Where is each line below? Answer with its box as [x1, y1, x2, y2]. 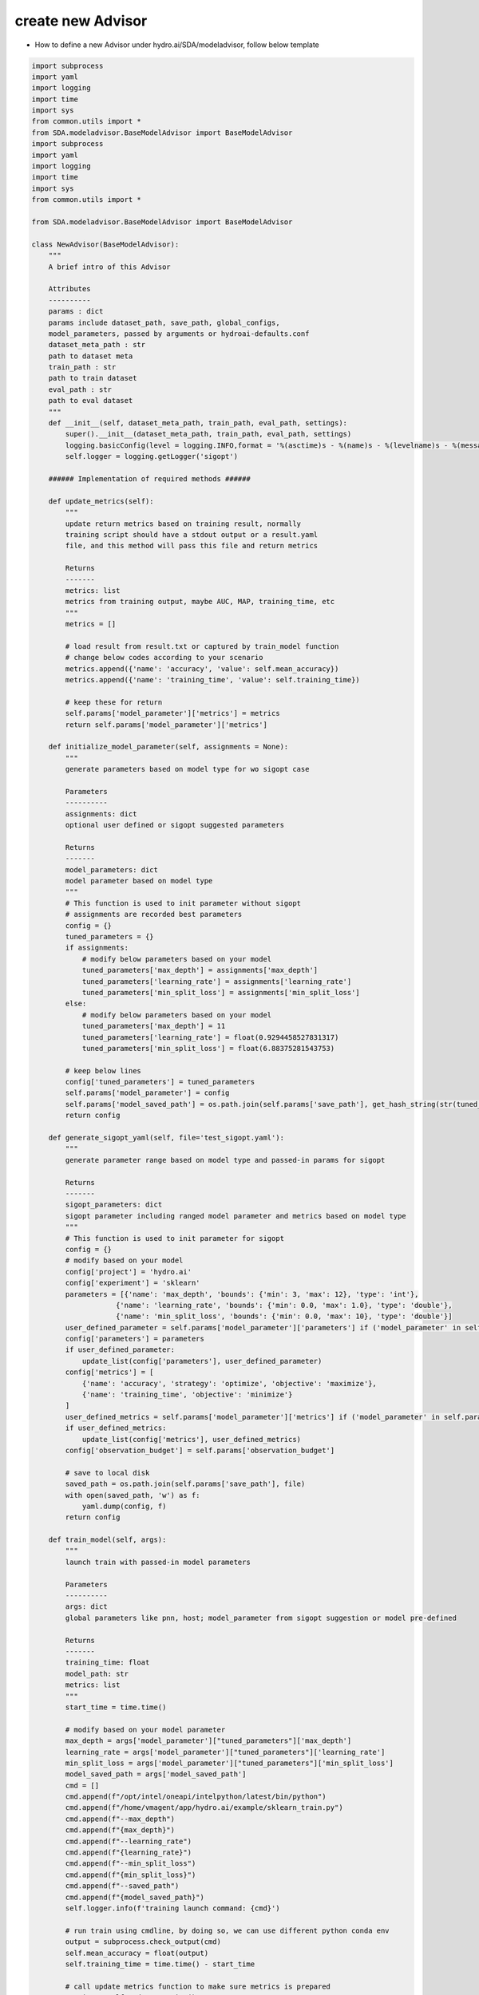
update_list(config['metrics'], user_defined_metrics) [81, 1435, 302, 1444]
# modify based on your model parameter [65, 1724, 226, 1734]
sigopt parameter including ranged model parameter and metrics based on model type [65, 1211, 406, 1220]
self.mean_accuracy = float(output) [65, 1948, 209, 1957]
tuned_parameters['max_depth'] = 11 [81, 1021, 226, 1031]
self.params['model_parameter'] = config [65, 1088, 230, 1097]
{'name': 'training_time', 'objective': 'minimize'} [81, 1390, 293, 1400]
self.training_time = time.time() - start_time [65, 1959, 255, 1969]
